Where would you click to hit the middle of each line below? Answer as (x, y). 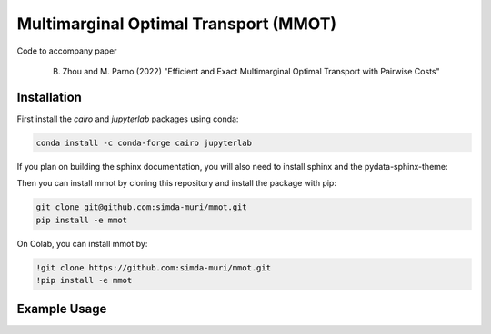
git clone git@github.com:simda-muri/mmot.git (141, 207)
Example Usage (62, 309)
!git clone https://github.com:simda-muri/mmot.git (154, 267)
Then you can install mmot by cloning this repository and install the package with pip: (176, 183)
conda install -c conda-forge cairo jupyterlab (144, 142)
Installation (49, 97)
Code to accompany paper (67, 51)
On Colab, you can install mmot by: (82, 243)
